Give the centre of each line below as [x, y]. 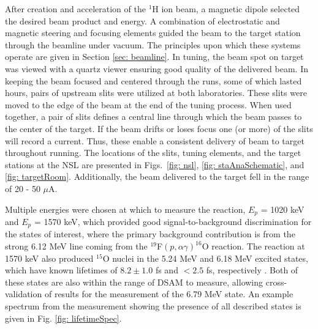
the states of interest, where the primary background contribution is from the [150, 234]
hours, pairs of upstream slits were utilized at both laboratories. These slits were [156, 93]
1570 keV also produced [49, 258]
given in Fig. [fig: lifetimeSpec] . [63, 318]
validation [24, 294]
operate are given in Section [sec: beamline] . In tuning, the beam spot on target [154, 57]
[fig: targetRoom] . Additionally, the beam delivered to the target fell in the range [157, 176]
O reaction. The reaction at [253, 246]
